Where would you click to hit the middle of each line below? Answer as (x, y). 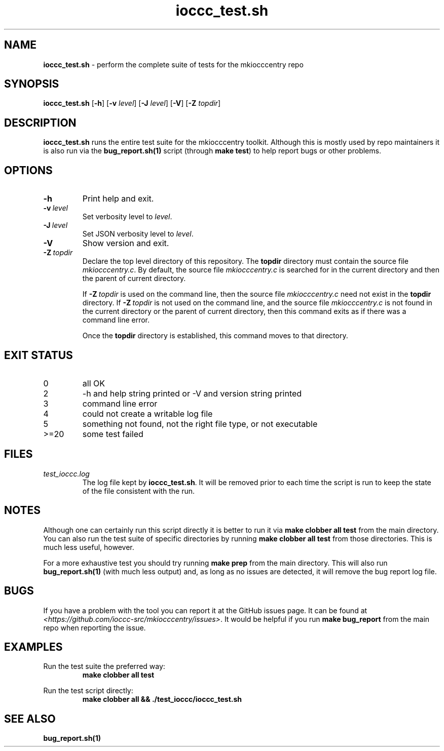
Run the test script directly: (88, 691)
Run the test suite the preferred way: (104, 666)
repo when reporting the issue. (95, 627)
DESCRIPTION (40, 123)
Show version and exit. (126, 243)
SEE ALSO (30, 719)
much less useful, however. (89, 547)
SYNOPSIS (32, 84)
